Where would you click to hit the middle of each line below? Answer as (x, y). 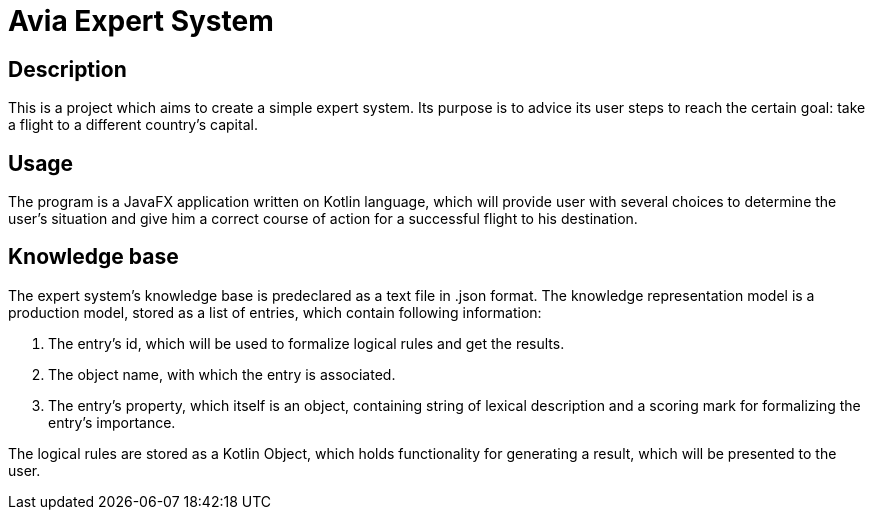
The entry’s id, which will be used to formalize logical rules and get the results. (306, 343)
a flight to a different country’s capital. (133, 125)
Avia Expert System (141, 21)
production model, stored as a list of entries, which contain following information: (275, 312)
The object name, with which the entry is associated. (222, 374)
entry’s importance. (112, 422)
